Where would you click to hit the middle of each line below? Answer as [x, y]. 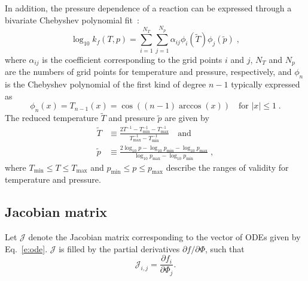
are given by [187, 118]
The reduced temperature [52, 118]
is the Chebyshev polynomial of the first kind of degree [106, 84]
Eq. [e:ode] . [26, 248]
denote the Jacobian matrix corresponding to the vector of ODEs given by [164, 237]
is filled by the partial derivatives [119, 248]
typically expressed [266, 84]
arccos [190, 106]
